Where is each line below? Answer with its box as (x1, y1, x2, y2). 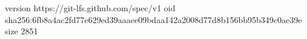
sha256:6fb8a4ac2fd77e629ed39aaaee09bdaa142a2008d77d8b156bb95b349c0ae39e (5, 13, 302, 25)
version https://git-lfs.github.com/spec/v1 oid (5, 2, 176, 14)
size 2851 (5, 25, 38, 37)
